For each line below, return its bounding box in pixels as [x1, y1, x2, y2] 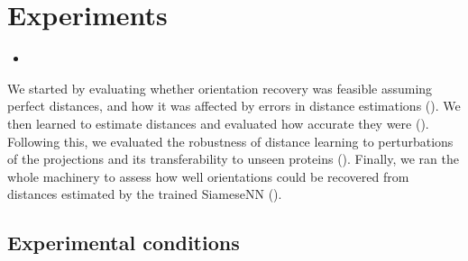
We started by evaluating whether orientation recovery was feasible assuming [7, 78, 433, 97]
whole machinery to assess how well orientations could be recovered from [7, 166, 409, 185]
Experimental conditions [7, 229, 240, 256]
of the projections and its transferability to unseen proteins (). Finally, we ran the [7, 149, 459, 168]
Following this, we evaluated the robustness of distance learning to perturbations [7, 131, 454, 150]
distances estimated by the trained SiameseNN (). [7, 184, 282, 203]
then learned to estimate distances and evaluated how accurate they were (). [7, 113, 429, 132]
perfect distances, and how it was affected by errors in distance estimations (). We [7, 96, 461, 115]
